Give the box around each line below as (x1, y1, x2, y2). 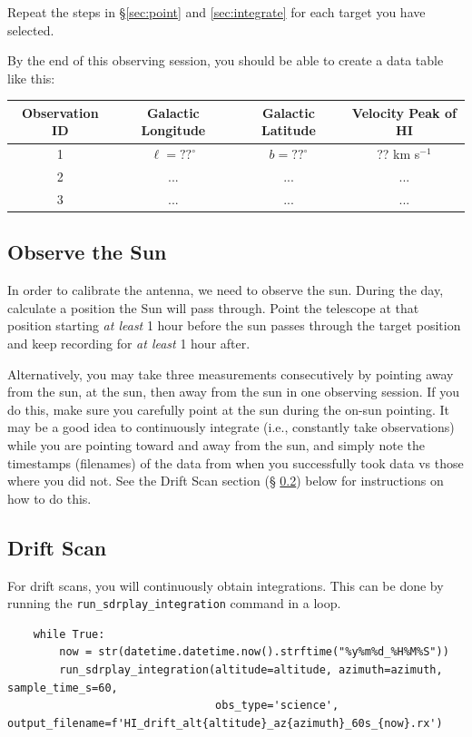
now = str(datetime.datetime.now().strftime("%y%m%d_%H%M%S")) (59, 645, 449, 659)
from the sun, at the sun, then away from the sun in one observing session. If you (7, 382, 460, 401)
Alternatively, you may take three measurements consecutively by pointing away (7, 364, 454, 383)
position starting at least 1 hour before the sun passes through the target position (7, 316, 461, 335)
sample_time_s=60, (7, 681, 118, 694)
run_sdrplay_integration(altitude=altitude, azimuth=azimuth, (59, 663, 443, 677)
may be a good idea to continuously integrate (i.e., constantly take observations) (7, 418, 455, 437)
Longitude (141, 121, 206, 140)
